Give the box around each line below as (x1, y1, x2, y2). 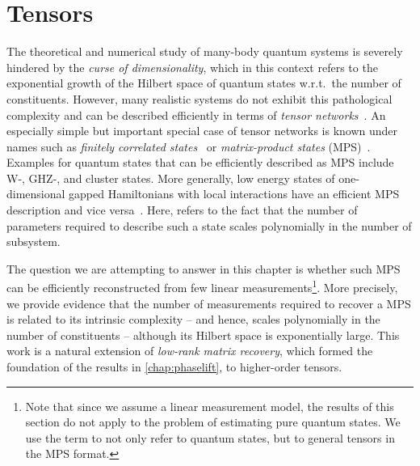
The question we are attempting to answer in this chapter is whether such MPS (6, 260, 401, 277)
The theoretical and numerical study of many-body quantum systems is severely (6, 43, 403, 60)
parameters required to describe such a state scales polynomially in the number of (6, 217, 412, 234)
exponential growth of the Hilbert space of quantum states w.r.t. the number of (6, 74, 401, 91)
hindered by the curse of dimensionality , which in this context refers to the (6, 58, 378, 75)
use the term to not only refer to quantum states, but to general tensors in (25, 429, 395, 446)
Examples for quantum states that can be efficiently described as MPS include (6, 154, 394, 171)
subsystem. (6, 233, 61, 250)
